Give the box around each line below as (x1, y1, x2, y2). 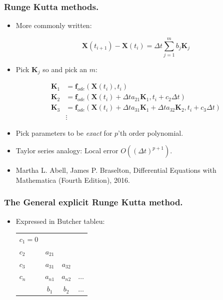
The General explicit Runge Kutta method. (4, 196, 183, 208)
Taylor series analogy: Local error (15, 145, 118, 156)
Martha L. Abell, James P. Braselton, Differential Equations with (15, 165, 216, 175)
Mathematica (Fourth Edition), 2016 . (15, 174, 130, 185)
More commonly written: (15, 20, 92, 31)
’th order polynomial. (118, 127, 183, 138)
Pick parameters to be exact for (15, 127, 112, 138)
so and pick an (42, 64, 87, 74)
